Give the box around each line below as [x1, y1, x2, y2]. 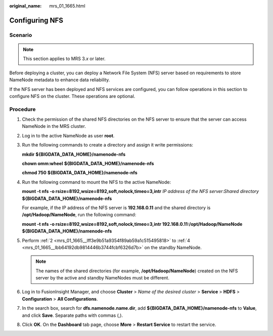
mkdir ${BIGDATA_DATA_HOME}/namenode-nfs [22, 151, 126, 157]
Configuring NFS [9, 16, 63, 25]
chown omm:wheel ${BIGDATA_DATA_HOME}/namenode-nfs [22, 161, 154, 167]
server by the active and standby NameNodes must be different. [35, 275, 169, 281]
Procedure [9, 106, 36, 113]
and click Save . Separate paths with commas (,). [22, 312, 123, 318]
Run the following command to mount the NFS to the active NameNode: [22, 179, 171, 185]
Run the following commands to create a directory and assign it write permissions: [22, 142, 194, 148]
